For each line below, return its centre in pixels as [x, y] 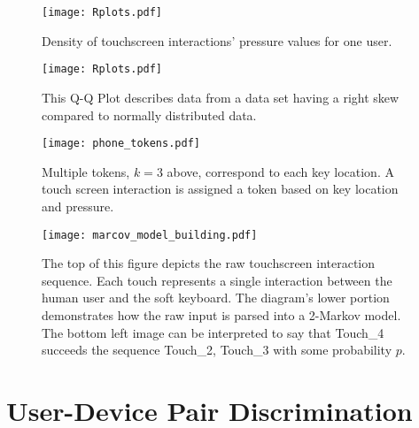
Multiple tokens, [86, 171]
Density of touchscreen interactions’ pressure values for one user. [217, 40]
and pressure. [78, 206]
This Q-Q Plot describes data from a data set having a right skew [221, 97]
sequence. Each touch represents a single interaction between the [217, 280]
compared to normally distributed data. [149, 115]
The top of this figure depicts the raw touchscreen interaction [209, 263]
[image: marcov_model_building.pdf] [150, 235]
